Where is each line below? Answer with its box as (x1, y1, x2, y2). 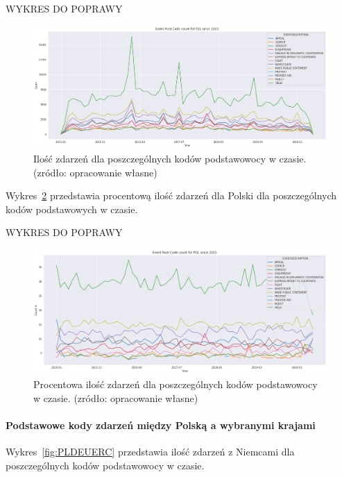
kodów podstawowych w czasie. (6, 201, 138, 216)
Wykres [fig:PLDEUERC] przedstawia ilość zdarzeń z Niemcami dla (6, 444, 295, 459)
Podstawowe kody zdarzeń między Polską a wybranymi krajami (6, 417, 316, 432)
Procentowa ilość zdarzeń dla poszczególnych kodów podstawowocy (33, 377, 318, 392)
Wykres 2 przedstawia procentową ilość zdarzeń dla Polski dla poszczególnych (6, 188, 337, 203)
